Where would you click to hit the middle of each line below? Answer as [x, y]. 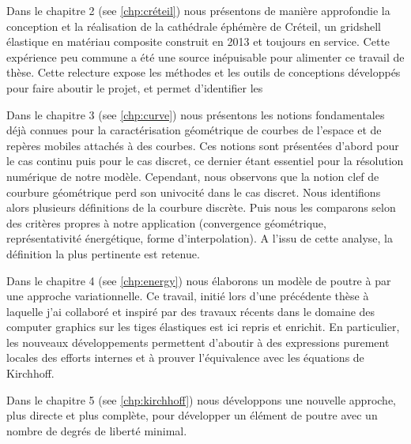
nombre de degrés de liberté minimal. [97, 430]
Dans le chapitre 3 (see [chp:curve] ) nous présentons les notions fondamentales [196, 114]
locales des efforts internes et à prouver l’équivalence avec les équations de [185, 357]
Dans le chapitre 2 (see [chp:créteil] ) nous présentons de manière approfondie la [198, 10]
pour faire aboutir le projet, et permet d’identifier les [135, 87]
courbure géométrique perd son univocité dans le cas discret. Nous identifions [194, 192]
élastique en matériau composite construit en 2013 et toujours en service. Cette [198, 41]
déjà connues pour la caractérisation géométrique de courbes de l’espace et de [194, 130]
